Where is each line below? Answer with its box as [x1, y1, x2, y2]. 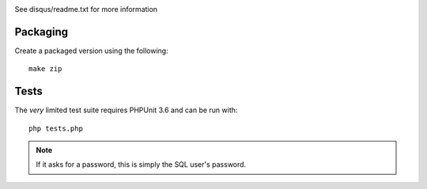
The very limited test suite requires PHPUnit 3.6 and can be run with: [14, 105, 238, 115]
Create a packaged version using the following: [14, 46, 169, 55]
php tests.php [28, 123, 83, 133]
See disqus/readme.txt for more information [14, 5, 158, 13]
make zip [28, 64, 62, 74]
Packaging [14, 25, 69, 39]
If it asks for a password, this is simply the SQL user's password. [36, 160, 247, 169]
